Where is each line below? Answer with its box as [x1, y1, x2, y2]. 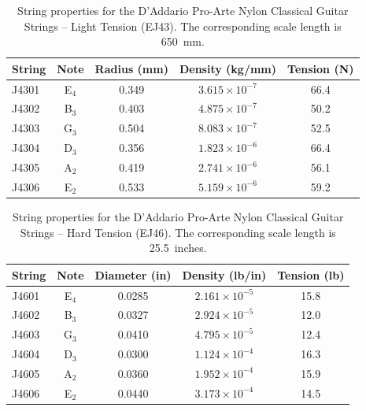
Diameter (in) [94, 266, 172, 283]
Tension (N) [287, 60, 354, 76]
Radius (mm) [94, 60, 168, 76]
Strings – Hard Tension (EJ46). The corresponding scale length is [20, 224, 336, 240]
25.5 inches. [149, 239, 207, 256]
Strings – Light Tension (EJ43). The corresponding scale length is [24, 17, 342, 34]
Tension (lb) [277, 266, 345, 283]
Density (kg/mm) [179, 60, 277, 76]
